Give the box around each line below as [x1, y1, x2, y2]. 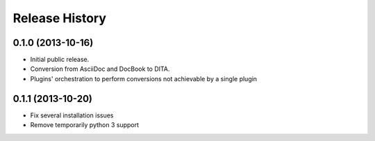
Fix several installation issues [30, 111, 114, 119]
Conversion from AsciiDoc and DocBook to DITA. [30, 65, 170, 73]
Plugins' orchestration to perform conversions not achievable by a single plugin [30, 74, 257, 83]
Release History [12, 10, 107, 26]
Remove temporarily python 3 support [30, 121, 139, 129]
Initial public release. [30, 56, 90, 64]
